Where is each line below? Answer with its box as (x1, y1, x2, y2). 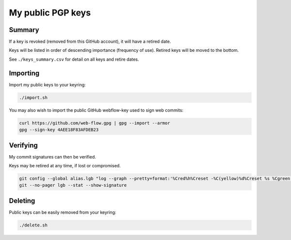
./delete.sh (19, 222, 48, 228)
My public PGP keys (9, 7, 91, 18)
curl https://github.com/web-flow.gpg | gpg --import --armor (19, 120, 170, 126)
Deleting (9, 196, 35, 205)
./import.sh (19, 95, 48, 100)
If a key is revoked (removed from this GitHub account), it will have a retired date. (9, 39, 171, 45)
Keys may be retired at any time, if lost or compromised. (9, 162, 121, 168)
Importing (9, 69, 40, 77)
